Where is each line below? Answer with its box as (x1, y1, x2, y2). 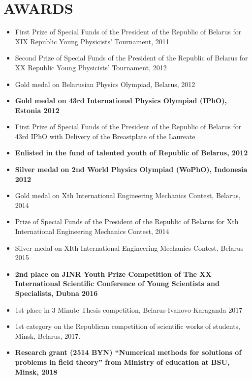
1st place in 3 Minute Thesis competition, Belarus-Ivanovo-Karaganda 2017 (15, 304, 243, 315)
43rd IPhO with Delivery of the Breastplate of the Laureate (15, 131, 195, 141)
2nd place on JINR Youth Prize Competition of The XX (15, 268, 212, 279)
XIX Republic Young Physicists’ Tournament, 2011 (15, 36, 169, 46)
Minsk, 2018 (15, 366, 58, 377)
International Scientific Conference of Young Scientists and (15, 278, 220, 289)
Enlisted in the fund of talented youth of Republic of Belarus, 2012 (15, 147, 248, 158)
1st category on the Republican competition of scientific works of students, (15, 321, 240, 331)
